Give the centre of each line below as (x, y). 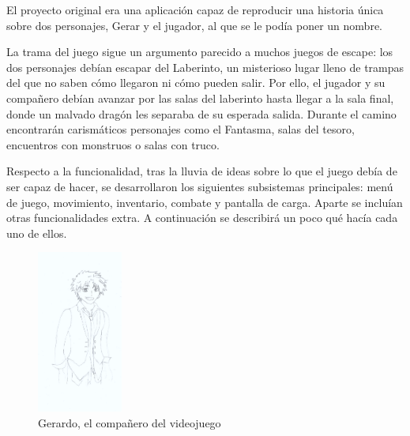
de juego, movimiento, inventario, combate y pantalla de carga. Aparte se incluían (205, 202)
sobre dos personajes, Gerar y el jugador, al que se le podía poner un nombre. (194, 25)
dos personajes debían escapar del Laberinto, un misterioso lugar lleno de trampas (205, 67)
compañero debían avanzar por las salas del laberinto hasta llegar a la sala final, (200, 98)
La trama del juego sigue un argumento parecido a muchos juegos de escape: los (200, 52)
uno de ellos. (37, 233)
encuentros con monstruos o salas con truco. (113, 144)
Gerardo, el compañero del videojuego (130, 422)
